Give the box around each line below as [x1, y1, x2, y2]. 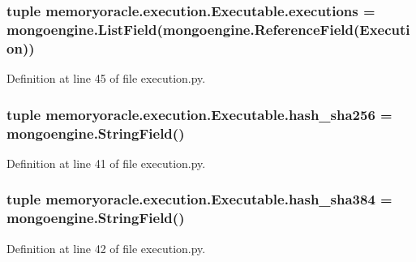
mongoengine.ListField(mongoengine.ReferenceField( [6, 19, 360, 39]
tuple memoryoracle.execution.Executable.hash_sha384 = [6, 189, 392, 209]
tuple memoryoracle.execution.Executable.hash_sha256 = [6, 104, 392, 124]
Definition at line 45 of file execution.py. [6, 70, 206, 87]
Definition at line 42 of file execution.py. [6, 239, 206, 256]
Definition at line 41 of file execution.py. [6, 154, 206, 171]
